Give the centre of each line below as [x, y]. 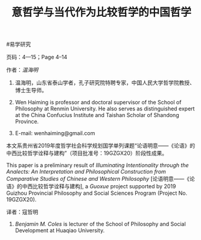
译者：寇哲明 [22, 212]
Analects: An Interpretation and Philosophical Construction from [86, 172]
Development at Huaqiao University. [60, 230]
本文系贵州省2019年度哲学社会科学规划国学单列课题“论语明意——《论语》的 [101, 146]
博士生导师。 [31, 90]
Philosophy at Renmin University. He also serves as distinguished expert [105, 109]
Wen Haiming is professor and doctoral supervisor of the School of [98, 103]
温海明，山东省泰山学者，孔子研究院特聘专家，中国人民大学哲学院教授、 [105, 83]
